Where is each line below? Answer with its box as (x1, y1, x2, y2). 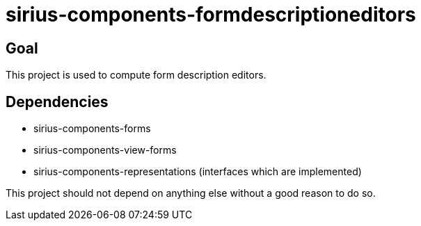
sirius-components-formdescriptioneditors (6, 3, 416, 26)
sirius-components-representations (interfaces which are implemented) (33, 166, 362, 178)
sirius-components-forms (33, 122, 151, 135)
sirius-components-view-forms (33, 144, 177, 156)
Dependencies (6, 92, 109, 111)
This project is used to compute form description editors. (6, 69, 267, 81)
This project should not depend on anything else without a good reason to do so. (6, 187, 376, 200)
